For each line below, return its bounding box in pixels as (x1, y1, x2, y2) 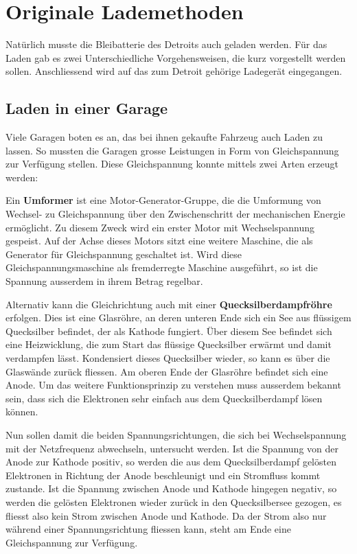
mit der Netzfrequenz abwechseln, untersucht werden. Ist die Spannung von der (5, 441, 338, 455)
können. (5, 404, 38, 419)
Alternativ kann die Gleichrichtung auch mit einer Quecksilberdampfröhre (5, 297, 332, 311)
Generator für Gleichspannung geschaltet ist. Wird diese (5, 246, 242, 261)
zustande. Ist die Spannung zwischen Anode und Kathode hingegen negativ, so (5, 481, 337, 496)
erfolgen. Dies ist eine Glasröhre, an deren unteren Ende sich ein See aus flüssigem (5, 310, 352, 325)
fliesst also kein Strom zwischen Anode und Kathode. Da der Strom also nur (5, 508, 327, 522)
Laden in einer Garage (5, 97, 168, 119)
